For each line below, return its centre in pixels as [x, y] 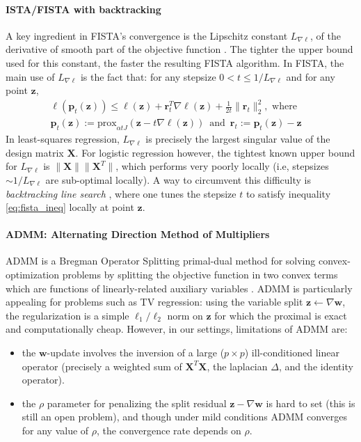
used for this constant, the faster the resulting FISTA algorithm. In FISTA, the [175, 62]
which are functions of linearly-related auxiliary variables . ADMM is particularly [179, 288]
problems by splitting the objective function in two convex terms [200, 275]
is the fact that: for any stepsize [148, 76]
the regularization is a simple [67, 315]
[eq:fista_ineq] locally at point [70, 207]
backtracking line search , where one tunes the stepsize [121, 193]
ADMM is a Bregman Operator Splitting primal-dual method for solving [161, 261]
